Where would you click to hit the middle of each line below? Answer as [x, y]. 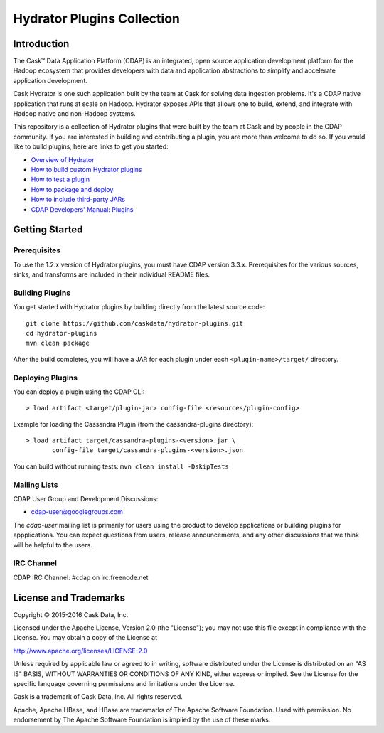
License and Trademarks [69, 598]
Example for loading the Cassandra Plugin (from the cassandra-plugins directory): [133, 424]
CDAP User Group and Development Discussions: [86, 499]
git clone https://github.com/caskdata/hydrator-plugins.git [134, 323]
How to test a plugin [60, 180]
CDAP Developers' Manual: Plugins [82, 209]
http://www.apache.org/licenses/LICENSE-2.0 [80, 651]
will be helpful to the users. [53, 545]
